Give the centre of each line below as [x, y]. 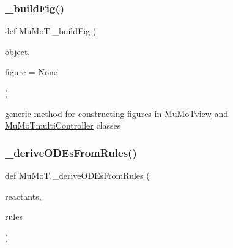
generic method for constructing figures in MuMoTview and [117, 113]
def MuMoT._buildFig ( [51, 31]
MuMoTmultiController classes [63, 125]
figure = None [31, 72]
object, [18, 51]
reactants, [23, 196]
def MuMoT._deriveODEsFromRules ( [77, 175]
